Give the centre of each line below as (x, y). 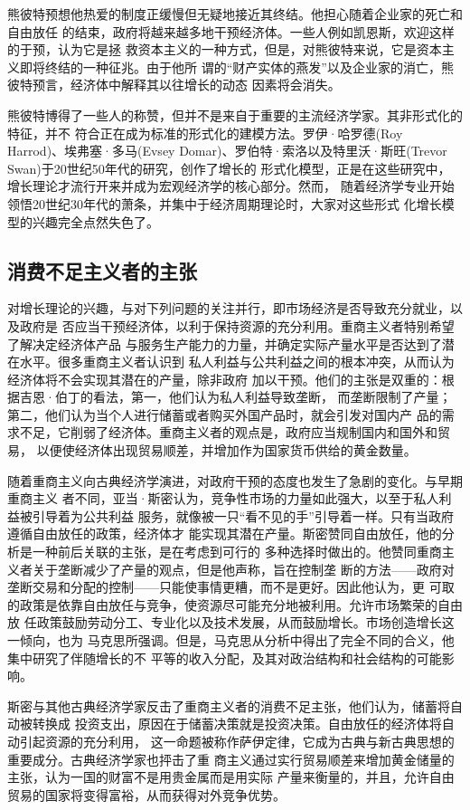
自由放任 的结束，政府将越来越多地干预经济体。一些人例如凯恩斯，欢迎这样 (231, 31)
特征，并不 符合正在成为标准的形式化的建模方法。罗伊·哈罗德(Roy (205, 133)
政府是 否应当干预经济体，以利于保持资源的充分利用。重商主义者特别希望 (237, 325)
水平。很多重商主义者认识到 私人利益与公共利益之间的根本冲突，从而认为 (237, 362)
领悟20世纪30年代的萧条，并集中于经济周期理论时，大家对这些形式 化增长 (225, 203)
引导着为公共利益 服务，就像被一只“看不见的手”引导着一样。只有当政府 (243, 515)
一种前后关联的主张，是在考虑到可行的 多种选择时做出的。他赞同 (224, 552)
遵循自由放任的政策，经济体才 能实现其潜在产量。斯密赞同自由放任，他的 (225, 534)
